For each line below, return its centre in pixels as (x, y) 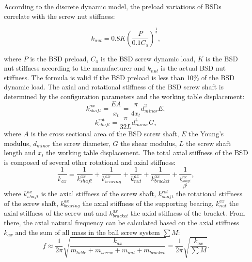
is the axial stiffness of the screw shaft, (99, 194)
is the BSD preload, (59, 58)
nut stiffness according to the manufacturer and (75, 68)
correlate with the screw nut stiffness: (60, 16)
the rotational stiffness (209, 194)
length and (20, 153)
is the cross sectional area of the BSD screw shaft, (105, 134)
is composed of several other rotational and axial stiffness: (90, 162)
